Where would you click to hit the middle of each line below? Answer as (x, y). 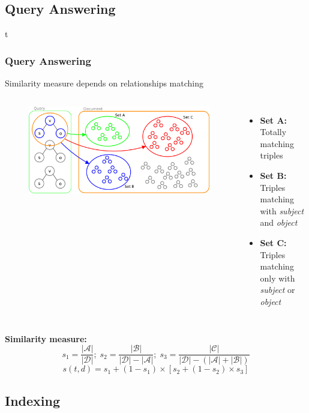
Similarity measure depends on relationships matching (104, 83)
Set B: (273, 175)
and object (279, 222)
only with (277, 278)
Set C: (273, 242)
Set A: (274, 120)
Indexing (33, 400)
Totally (273, 132)
